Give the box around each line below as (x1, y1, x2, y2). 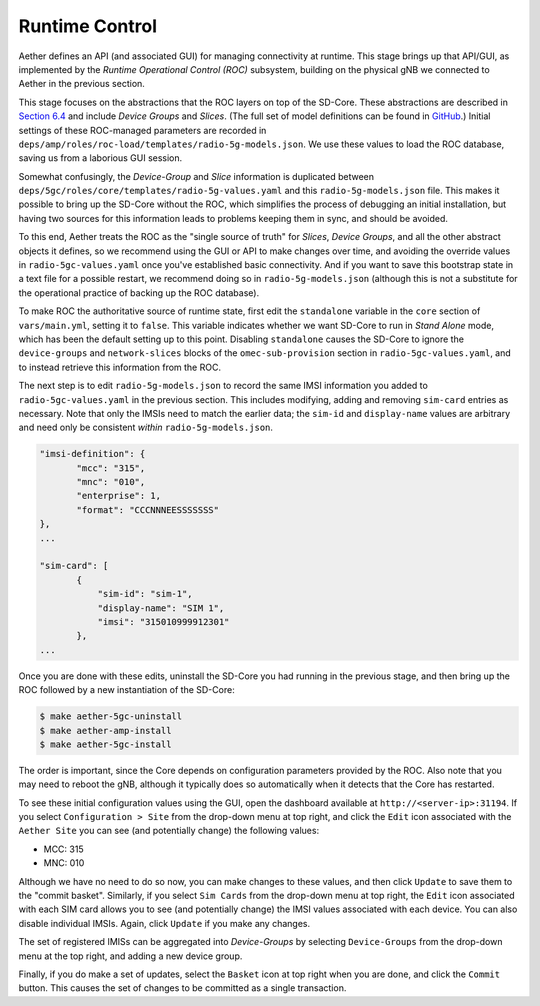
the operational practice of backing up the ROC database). (18, 286, 260, 299)
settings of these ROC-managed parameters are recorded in (18, 124, 267, 136)
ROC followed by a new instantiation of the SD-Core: (18, 684, 235, 696)
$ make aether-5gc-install (39, 738, 172, 750)
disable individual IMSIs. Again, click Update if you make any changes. (18, 917, 310, 929)
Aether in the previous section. (18, 78, 145, 90)
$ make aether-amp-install (39, 725, 172, 736)
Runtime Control (18, 15, 158, 37)
